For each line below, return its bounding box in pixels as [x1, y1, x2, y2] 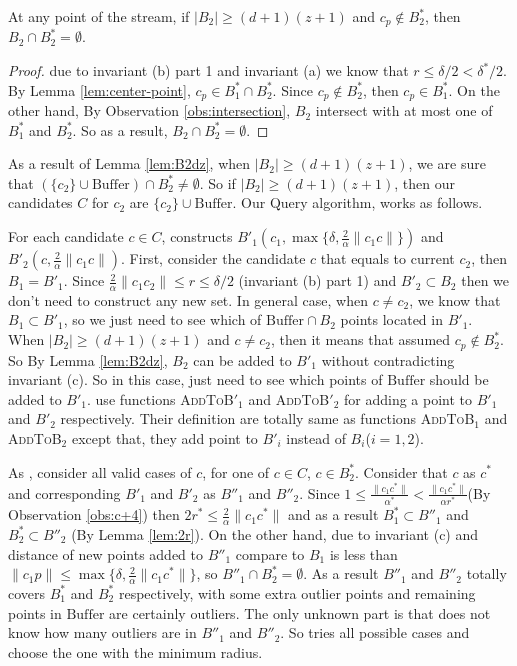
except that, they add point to [71, 427, 258, 448]
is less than [329, 543, 398, 564]
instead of [286, 427, 346, 448]
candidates [8, 192, 73, 213]
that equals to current [320, 248, 455, 269]
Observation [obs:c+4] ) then [8, 504, 180, 525]
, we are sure [408, 153, 486, 174]
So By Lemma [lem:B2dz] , [8, 349, 168, 370]
